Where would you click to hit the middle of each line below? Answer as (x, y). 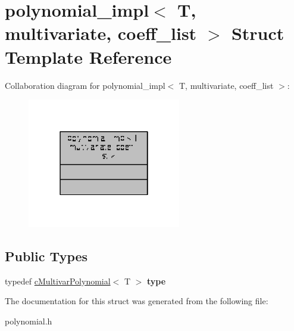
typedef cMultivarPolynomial (58, 281)
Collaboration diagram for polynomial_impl (85, 85)
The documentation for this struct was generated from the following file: (137, 301)
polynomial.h (29, 321)
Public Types (46, 256)
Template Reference (88, 56)
